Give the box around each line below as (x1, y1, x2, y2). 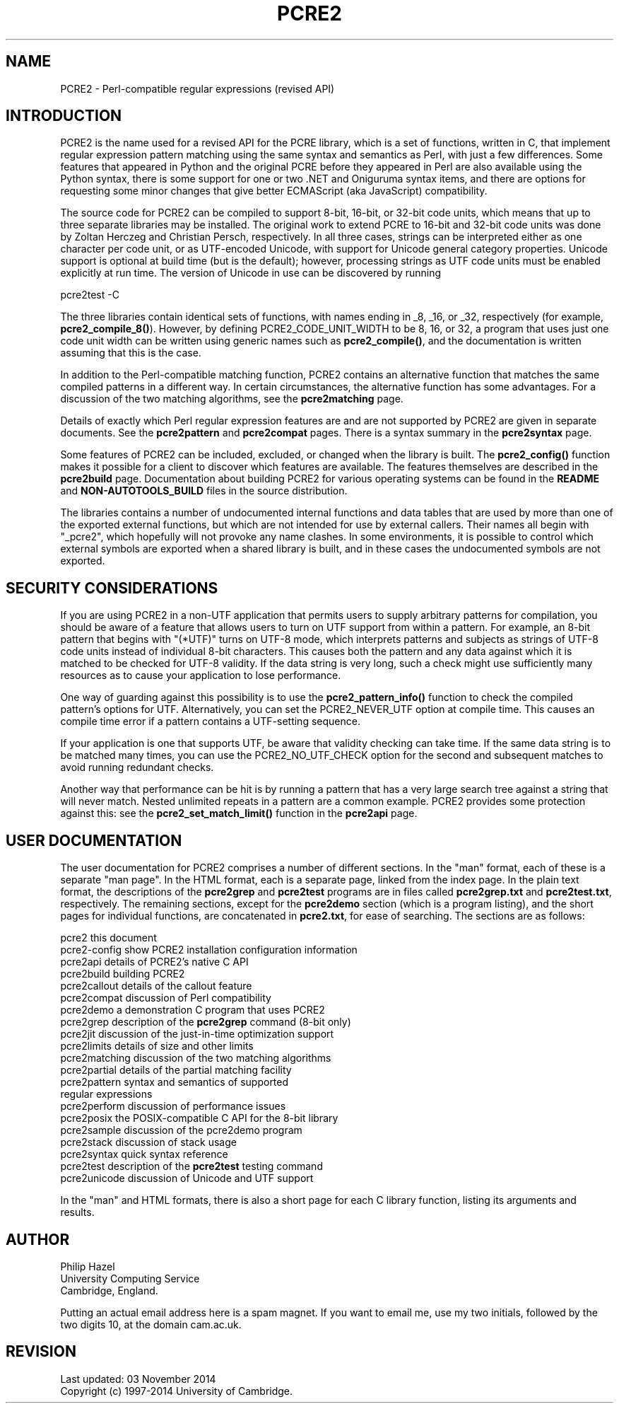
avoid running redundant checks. (60, 761, 214, 774)
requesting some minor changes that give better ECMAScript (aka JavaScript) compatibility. (60, 185, 488, 197)
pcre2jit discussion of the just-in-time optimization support (60, 1028, 334, 1040)
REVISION (6, 1343, 76, 1361)
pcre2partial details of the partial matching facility (60, 1064, 292, 1077)
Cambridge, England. (60, 1284, 158, 1297)
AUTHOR (6, 1230, 70, 1248)
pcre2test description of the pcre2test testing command (60, 1160, 323, 1173)
